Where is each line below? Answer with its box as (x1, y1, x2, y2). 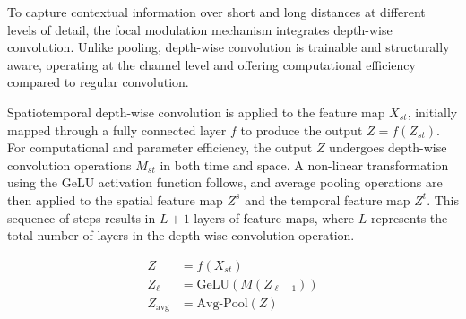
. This (427, 190, 459, 209)
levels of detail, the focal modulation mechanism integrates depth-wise (7, 20, 393, 39)
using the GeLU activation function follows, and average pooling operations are (7, 173, 443, 192)
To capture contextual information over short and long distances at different (7, 3, 426, 21)
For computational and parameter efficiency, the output (7, 138, 313, 157)
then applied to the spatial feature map (7, 190, 223, 209)
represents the (370, 208, 448, 227)
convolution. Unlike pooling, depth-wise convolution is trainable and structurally (7, 38, 450, 56)
